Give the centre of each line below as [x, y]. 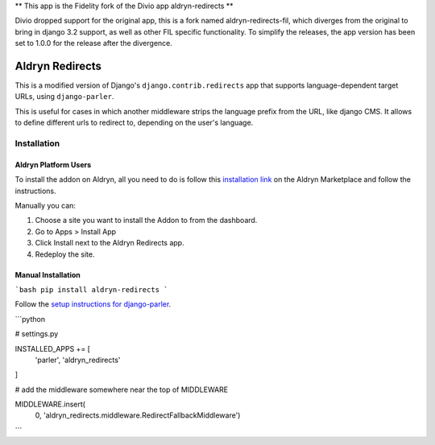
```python [30, 319]
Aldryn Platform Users [53, 164]
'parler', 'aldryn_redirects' [78, 360]
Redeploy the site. [65, 254]
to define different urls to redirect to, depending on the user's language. [134, 123]
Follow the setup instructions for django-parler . [93, 304]
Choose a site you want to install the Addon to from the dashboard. [146, 220]
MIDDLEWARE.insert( [50, 404]
